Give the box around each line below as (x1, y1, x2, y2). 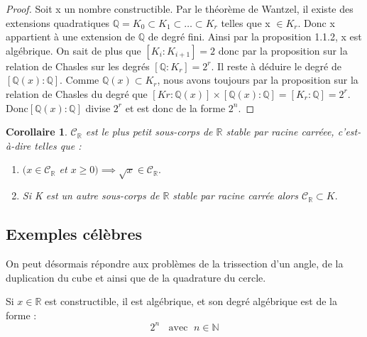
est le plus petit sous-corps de (85, 124, 213, 139)
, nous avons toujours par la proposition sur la (157, 72, 358, 87)
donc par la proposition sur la (218, 43, 348, 57)
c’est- (337, 124, 361, 139)
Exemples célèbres (6, 223, 143, 245)
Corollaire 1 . (6, 124, 67, 139)
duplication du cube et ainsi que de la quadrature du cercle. (6, 270, 266, 284)
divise (85, 100, 111, 115)
